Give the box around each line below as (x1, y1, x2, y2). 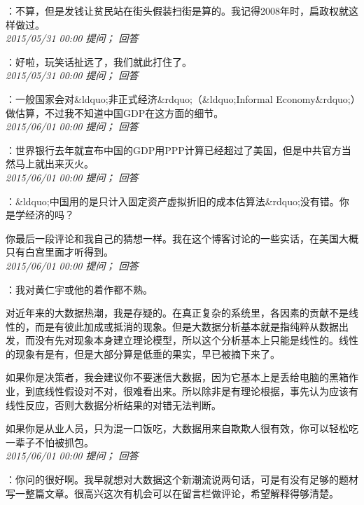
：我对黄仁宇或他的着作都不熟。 (6, 282, 153, 296)
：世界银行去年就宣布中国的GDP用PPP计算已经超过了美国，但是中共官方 (6, 142, 342, 157)
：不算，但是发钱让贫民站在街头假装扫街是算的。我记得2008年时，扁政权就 (6, 4, 349, 18)
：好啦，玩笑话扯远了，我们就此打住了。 (6, 54, 192, 69)
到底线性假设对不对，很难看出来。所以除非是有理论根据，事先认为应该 (24, 384, 349, 399)
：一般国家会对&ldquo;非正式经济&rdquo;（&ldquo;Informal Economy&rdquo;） (6, 91, 356, 106)
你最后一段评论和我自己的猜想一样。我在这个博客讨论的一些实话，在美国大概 (6, 230, 358, 245)
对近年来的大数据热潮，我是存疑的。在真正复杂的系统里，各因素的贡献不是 (6, 305, 349, 320)
